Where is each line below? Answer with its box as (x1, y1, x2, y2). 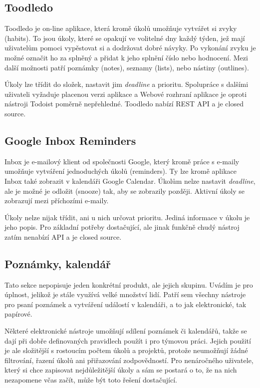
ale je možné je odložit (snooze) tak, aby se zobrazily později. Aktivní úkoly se (4, 185, 245, 196)
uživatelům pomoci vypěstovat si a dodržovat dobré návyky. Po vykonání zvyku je (4, 42, 256, 53)
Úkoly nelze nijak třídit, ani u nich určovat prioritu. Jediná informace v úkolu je (4, 212, 250, 222)
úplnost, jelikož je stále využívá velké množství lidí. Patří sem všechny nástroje (4, 289, 246, 300)
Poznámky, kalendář (4, 256, 111, 271)
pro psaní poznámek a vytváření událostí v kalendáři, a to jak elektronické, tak (4, 299, 247, 309)
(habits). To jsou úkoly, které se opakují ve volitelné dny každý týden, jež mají (4, 32, 245, 43)
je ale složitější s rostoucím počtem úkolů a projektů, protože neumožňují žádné (4, 345, 248, 356)
